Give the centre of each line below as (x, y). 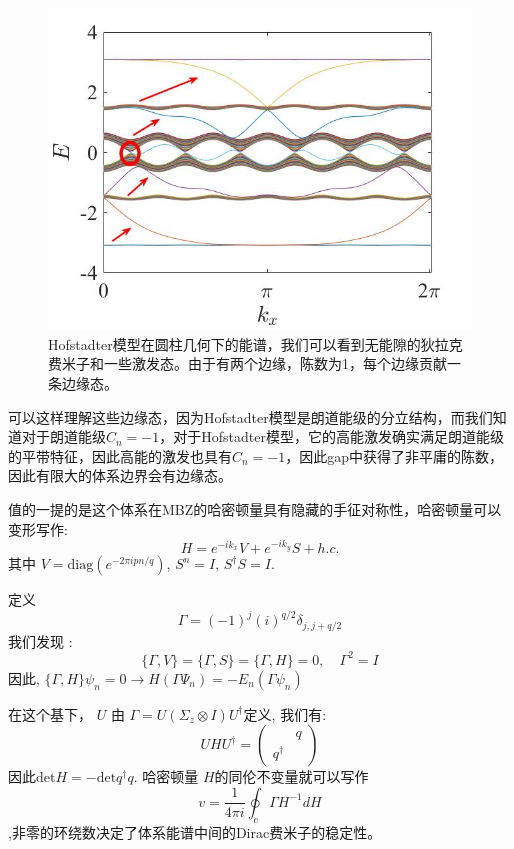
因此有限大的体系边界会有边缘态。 (120, 475)
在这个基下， (50, 713)
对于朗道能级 (63, 436)
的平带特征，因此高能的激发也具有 (120, 455)
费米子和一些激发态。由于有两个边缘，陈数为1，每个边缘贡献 (247, 363)
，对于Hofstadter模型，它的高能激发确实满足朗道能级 (331, 436)
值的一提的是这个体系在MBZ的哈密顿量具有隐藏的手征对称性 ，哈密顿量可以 (255, 508)
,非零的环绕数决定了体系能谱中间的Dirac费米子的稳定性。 (195, 831)
